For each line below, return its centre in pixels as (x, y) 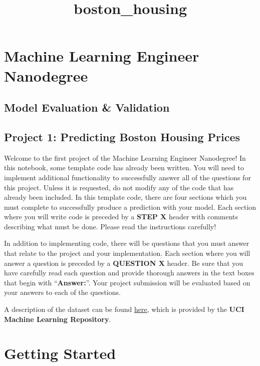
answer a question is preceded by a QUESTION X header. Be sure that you (124, 263)
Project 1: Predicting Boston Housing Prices (122, 136)
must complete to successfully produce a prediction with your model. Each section (130, 207)
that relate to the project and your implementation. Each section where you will (127, 253)
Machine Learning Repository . (58, 319)
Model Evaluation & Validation (87, 107)
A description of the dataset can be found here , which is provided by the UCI (124, 309)
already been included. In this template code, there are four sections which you (125, 197)
